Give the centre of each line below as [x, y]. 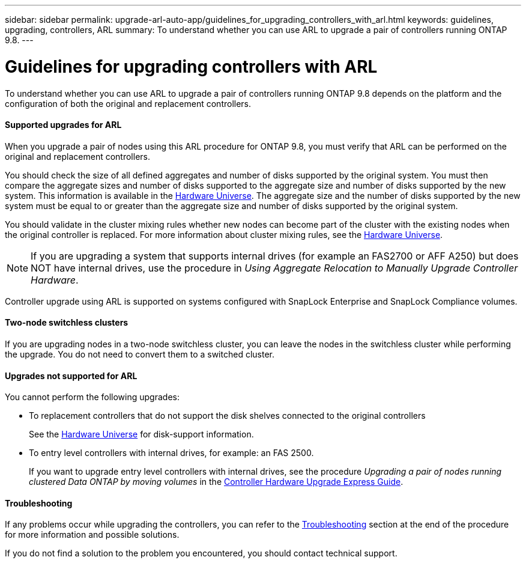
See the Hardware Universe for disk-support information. [141, 434]
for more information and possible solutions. [92, 535]
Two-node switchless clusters [67, 323]
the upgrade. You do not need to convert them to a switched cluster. [140, 354]
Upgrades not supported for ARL [71, 376]
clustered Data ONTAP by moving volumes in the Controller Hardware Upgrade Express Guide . [216, 482]
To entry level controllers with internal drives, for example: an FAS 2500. [171, 453]
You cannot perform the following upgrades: [92, 397]
